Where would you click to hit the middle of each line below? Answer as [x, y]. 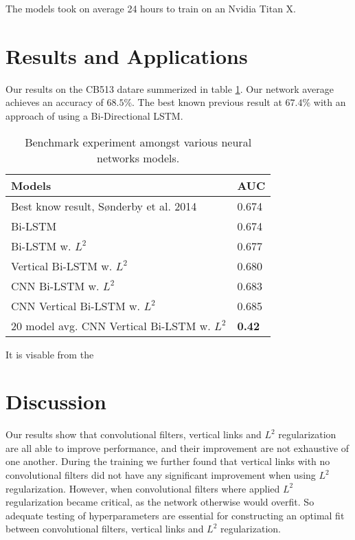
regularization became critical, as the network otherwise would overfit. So [160, 502]
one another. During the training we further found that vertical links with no [168, 461]
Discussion [56, 401]
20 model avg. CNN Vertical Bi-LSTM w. [111, 325]
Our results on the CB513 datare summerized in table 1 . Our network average [170, 88]
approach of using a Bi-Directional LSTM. [94, 115]
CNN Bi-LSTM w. [55, 285]
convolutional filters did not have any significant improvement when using [161, 475]
